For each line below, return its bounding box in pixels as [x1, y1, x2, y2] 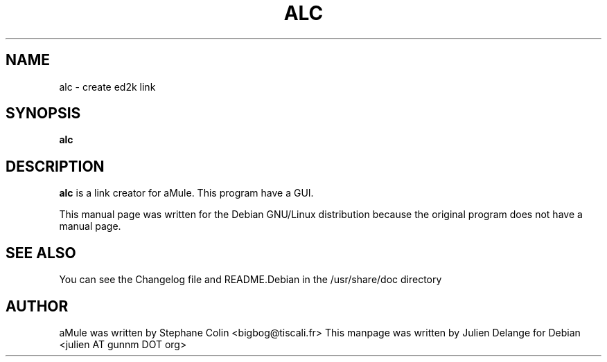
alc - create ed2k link [59, 80, 156, 93]
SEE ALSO [6, 244, 76, 262]
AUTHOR [6, 297, 69, 315]
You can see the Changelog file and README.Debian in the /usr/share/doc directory [59, 273, 442, 286]
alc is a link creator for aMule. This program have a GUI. [59, 187, 314, 199]
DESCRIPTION [6, 157, 105, 175]
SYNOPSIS [6, 105, 81, 123]
